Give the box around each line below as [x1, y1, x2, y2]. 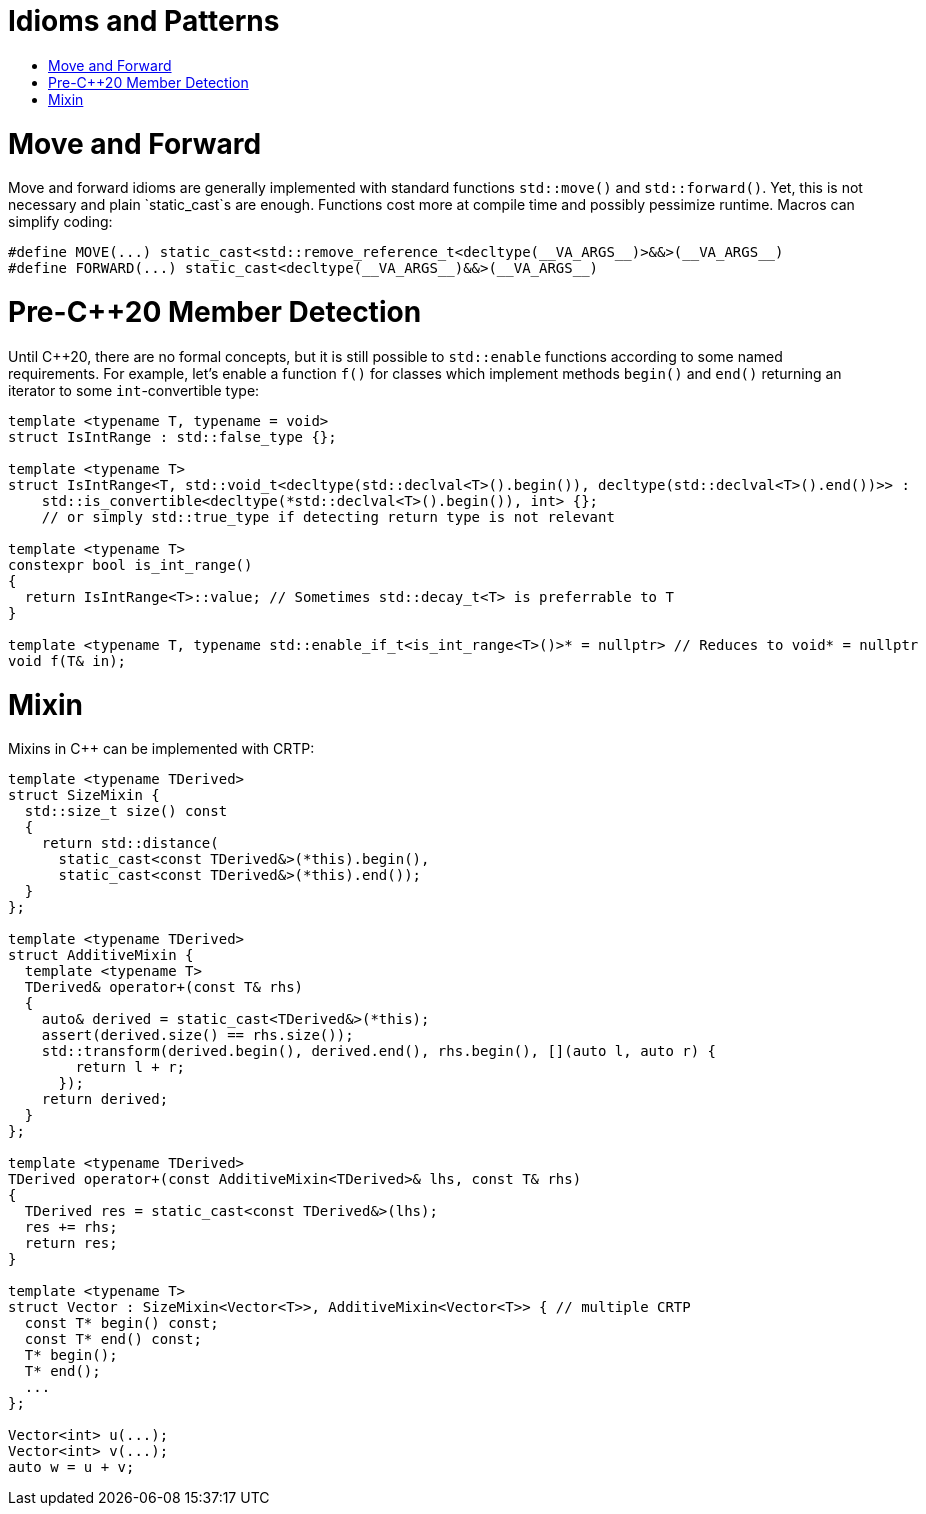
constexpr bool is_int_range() [8, 556, 253, 573]
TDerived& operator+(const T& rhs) [24, 979, 304, 996]
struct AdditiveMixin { [8, 947, 194, 964]
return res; [24, 1235, 118, 1252]
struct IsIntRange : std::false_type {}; [8, 428, 337, 445]
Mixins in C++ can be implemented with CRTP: [8, 740, 315, 758]
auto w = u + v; [8, 1459, 135, 1476]
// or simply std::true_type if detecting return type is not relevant [41, 508, 615, 525]
